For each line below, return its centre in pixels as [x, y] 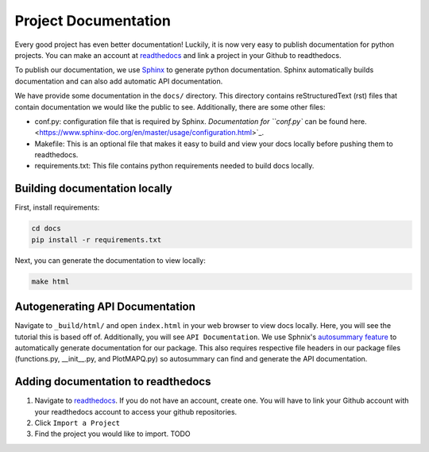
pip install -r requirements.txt [97, 240]
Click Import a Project [77, 423]
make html [50, 281]
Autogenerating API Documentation [105, 307]
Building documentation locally [93, 189]
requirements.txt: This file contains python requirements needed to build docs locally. [174, 166]
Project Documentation [93, 21]
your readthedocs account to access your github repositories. [136, 411]
